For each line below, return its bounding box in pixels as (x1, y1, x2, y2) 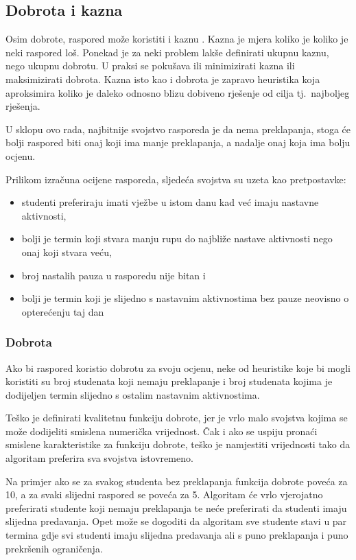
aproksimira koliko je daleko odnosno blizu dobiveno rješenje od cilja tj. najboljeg (5, 85, 350, 100)
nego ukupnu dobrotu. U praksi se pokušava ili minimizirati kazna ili (5, 58, 295, 73)
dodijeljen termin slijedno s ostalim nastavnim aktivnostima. (5, 387, 260, 401)
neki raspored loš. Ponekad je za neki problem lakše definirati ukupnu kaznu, (5, 45, 329, 59)
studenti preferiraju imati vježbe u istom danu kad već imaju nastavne (21, 195, 319, 209)
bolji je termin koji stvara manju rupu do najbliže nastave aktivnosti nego (21, 231, 333, 246)
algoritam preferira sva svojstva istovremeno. (5, 451, 193, 465)
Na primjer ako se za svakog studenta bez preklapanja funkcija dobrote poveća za (5, 474, 348, 488)
